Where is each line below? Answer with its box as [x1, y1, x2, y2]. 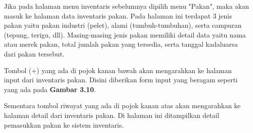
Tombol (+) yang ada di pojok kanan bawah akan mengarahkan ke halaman [4, 65, 232, 75]
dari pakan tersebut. [4, 48, 65, 58]
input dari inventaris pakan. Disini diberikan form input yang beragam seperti [4, 75, 238, 85]
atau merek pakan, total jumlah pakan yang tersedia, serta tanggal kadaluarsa [4, 39, 238, 49]
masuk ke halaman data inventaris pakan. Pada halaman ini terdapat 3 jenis [4, 10, 232, 20]
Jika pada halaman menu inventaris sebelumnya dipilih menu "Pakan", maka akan [4, 1, 249, 11]
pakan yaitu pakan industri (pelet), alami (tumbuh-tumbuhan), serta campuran [4, 20, 242, 30]
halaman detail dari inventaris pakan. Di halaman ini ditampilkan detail [4, 110, 219, 120]
